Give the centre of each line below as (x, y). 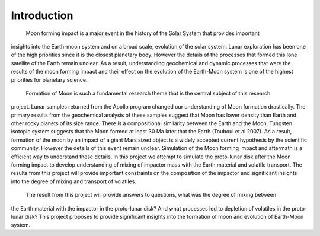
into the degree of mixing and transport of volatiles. (73, 181)
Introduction (42, 15)
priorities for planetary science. (49, 79)
